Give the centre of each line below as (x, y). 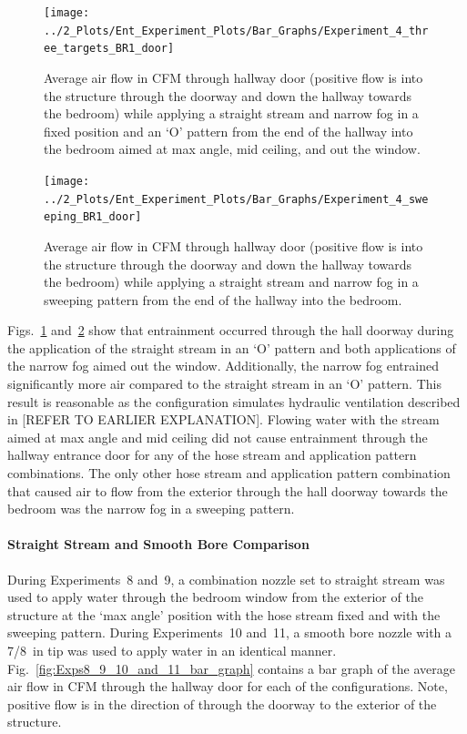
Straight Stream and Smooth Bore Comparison (158, 544)
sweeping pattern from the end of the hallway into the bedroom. (223, 299)
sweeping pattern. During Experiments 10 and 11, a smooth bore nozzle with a (230, 632)
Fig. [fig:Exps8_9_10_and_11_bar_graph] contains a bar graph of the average (231, 668)
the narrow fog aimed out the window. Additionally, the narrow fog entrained (223, 366)
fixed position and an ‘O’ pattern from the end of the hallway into (228, 131)
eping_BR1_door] (93, 217)
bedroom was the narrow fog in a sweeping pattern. (151, 509)
